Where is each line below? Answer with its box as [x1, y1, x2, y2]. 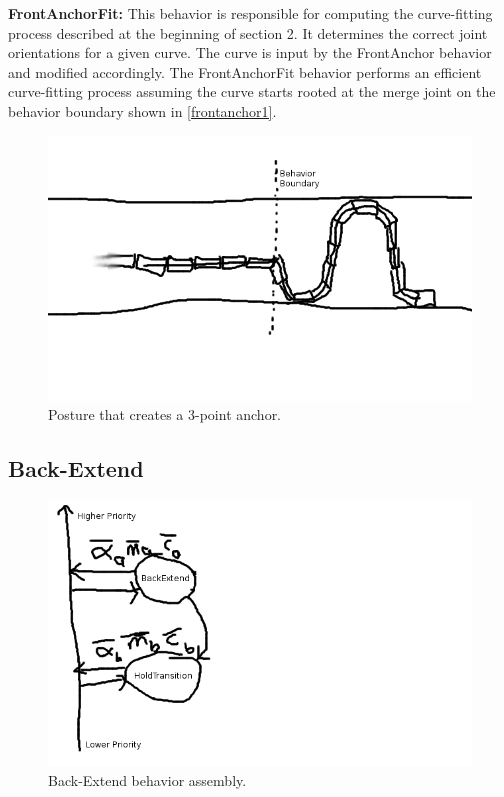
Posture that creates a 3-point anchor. [48, 404, 282, 425]
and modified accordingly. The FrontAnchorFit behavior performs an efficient [8, 61, 482, 82]
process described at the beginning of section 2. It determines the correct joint [8, 22, 488, 43]
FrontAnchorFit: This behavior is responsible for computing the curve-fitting [8, 3, 493, 23]
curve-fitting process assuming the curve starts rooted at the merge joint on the [8, 81, 496, 102]
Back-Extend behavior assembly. [48, 769, 247, 790]
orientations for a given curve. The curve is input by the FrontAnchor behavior [8, 42, 492, 63]
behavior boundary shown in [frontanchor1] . [8, 100, 277, 121]
